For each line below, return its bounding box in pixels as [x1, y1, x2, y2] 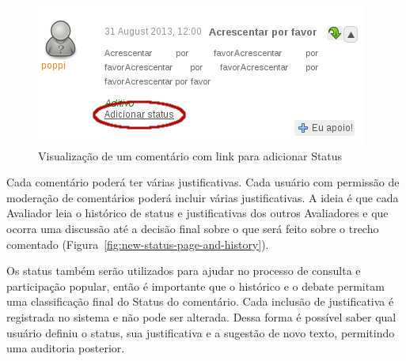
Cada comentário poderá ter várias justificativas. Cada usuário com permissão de [6, 174, 400, 190]
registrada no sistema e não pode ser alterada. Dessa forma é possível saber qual [6, 308, 397, 325]
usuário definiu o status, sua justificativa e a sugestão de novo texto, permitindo [6, 324, 395, 340]
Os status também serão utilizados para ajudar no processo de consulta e [6, 262, 361, 279]
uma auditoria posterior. [6, 340, 125, 356]
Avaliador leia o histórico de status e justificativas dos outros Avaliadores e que [6, 205, 389, 221]
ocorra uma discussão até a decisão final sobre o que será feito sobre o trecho [6, 220, 379, 236]
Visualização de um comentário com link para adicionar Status [38, 147, 343, 164]
